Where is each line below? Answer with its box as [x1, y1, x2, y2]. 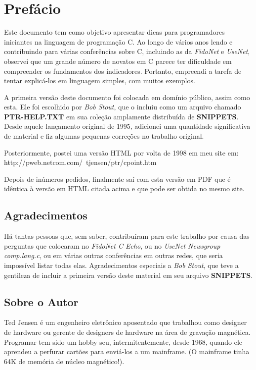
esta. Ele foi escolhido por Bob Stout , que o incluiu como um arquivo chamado [4, 102, 241, 112]
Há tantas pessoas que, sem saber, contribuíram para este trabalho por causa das [4, 231, 250, 241]
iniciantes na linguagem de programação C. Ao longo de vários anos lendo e [4, 36, 233, 47]
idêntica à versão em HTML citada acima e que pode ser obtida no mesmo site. [4, 183, 245, 194]
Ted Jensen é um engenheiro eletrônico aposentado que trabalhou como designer [4, 317, 247, 327]
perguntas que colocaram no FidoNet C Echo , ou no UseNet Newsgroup [4, 240, 220, 251]
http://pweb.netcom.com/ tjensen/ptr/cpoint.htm [4, 157, 157, 167]
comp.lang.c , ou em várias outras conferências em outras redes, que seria [4, 250, 223, 261]
